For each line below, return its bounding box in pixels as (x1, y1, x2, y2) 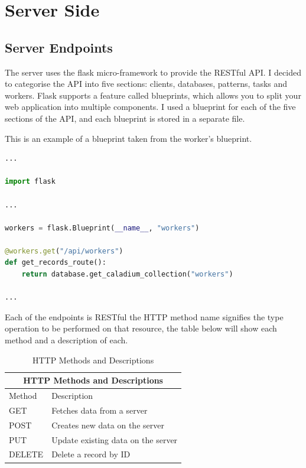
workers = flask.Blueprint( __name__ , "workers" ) (5, 223, 200, 232)
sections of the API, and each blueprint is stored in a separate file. (5, 112, 245, 124)
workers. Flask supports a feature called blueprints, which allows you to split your (5, 89, 301, 101)
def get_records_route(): (5, 258, 106, 267)
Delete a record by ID (51, 448, 131, 460)
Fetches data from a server (51, 404, 148, 416)
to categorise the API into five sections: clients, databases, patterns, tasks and (5, 77, 288, 90)
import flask (5, 177, 56, 186)
